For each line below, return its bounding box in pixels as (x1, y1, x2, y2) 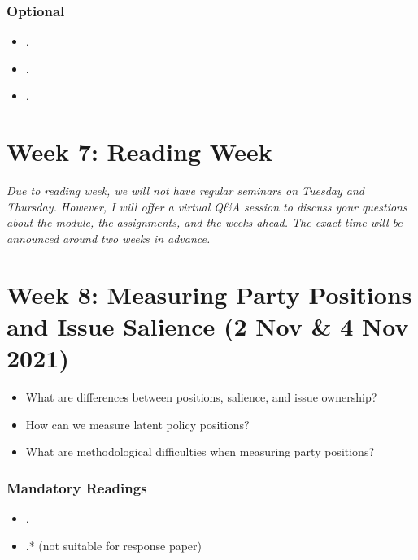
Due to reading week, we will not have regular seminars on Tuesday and (7, 182, 364, 199)
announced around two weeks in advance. (7, 229, 211, 246)
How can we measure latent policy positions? (25, 415, 250, 432)
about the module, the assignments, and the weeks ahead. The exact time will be (7, 214, 403, 231)
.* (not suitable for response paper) (25, 536, 202, 553)
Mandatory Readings (7, 477, 147, 497)
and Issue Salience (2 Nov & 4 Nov (7, 309, 409, 342)
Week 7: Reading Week (7, 135, 272, 168)
